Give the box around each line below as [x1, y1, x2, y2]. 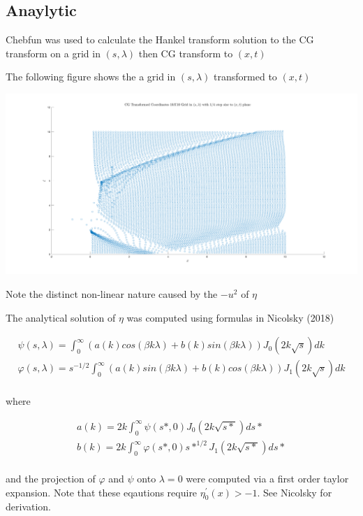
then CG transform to [138, 45, 233, 60]
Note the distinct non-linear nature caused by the [6, 286, 218, 301]
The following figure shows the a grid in [6, 69, 176, 84]
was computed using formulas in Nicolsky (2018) [126, 310, 334, 324]
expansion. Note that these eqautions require [6, 485, 198, 499]
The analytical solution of [6, 310, 116, 324]
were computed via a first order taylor [186, 471, 349, 486]
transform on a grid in [6, 45, 101, 60]
